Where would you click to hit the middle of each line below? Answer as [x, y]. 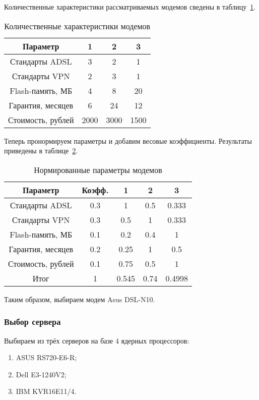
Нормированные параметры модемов [98, 169]
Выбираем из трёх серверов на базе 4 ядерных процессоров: [97, 340]
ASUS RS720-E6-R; [46, 357]
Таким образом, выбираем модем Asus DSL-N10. [80, 299]
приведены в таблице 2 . [41, 151]
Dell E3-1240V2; [41, 374]
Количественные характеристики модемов [77, 26]
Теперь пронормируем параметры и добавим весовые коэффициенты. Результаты [128, 140]
